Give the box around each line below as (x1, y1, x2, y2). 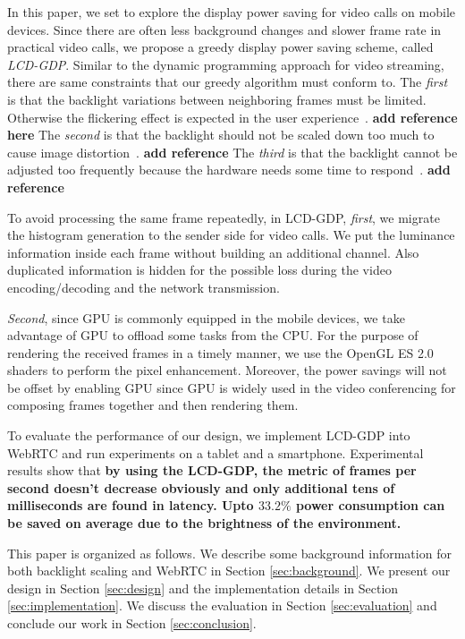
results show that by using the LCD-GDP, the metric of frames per (7, 461, 417, 480)
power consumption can (295, 496, 445, 515)
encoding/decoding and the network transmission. (7, 277, 280, 296)
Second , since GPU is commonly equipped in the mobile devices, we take (7, 308, 405, 327)
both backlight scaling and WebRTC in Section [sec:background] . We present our (7, 561, 451, 580)
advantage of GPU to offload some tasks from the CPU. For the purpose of (7, 326, 418, 345)
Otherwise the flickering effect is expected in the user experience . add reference (7, 107, 458, 126)
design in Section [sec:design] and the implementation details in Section (7, 578, 399, 597)
